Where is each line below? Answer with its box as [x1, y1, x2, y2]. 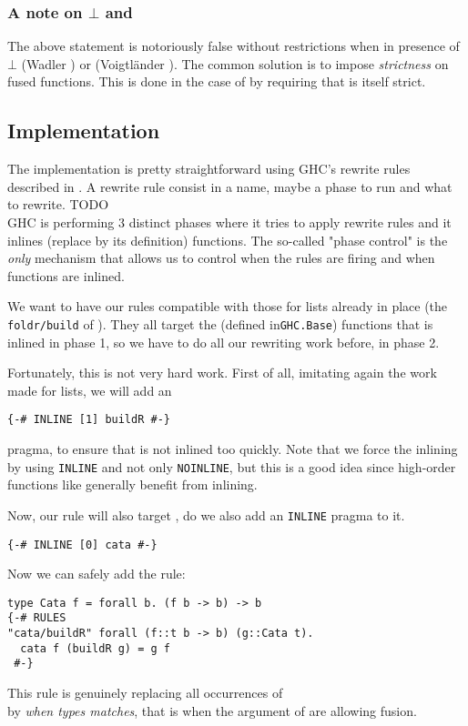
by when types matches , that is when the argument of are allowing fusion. [7, 701, 417, 720]
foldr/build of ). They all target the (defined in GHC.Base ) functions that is [7, 314, 433, 333]
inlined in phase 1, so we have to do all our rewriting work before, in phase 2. [7, 332, 440, 351]
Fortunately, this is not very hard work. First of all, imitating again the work [7, 363, 437, 382]
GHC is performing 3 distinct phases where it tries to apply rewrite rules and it [7, 212, 452, 231]
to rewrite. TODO [7, 195, 109, 214]
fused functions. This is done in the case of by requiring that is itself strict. [7, 72, 426, 91]
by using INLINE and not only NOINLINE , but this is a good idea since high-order [7, 457, 456, 476]
